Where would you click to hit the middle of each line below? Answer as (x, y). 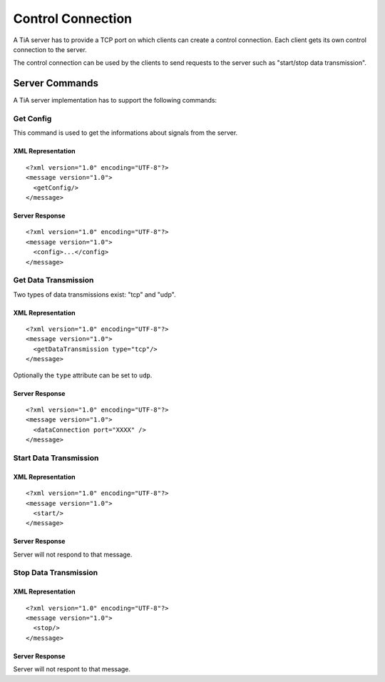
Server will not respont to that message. (72, 669)
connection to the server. (50, 49)
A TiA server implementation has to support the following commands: (115, 101)
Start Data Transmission (56, 458)
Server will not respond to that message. (73, 554)
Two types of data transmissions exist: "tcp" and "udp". (94, 294)
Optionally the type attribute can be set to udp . (83, 375)
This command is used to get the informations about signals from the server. (125, 133)
